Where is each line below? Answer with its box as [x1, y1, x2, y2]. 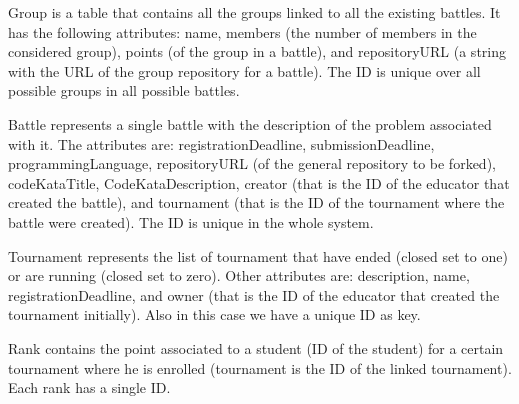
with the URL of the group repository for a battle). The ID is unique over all [8, 60, 481, 81]
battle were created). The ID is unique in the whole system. [8, 211, 374, 232]
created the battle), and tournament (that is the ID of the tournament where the [8, 192, 505, 213]
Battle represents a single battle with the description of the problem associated [8, 113, 492, 134]
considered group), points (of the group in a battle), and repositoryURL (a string [8, 41, 506, 62]
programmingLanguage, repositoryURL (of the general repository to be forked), [8, 153, 496, 174]
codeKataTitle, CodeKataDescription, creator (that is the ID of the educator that [8, 172, 510, 193]
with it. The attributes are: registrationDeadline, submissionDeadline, [8, 133, 435, 154]
